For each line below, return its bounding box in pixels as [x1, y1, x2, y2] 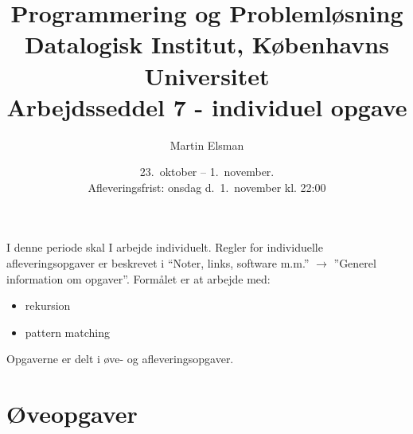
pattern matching [25, 323, 111, 340]
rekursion [25, 297, 71, 314]
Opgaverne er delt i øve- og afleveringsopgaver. [6, 350, 234, 367]
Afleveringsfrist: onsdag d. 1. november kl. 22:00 [88, 178, 326, 195]
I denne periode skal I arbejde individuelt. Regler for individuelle [6, 239, 323, 256]
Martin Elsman [169, 136, 244, 153]
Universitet [144, 59, 270, 92]
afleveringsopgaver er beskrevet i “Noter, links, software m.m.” [6, 255, 310, 272]
